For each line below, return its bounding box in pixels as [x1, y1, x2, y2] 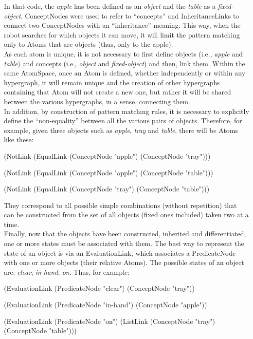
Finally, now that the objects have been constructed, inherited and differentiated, [4, 228, 246, 239]
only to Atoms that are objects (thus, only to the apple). [4, 39, 173, 49]
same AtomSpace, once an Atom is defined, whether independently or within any [4, 68, 246, 78]
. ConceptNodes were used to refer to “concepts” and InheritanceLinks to [20, 10, 239, 20]
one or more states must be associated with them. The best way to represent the [4, 238, 244, 248]
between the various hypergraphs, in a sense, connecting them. [4, 96, 190, 106]
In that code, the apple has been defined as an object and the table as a [4, 1, 216, 11]
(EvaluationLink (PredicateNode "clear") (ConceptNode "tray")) [4, 283, 195, 293]
